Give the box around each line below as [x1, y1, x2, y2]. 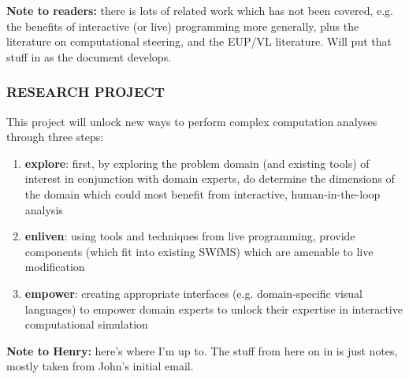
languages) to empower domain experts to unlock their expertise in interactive [24, 300, 403, 317]
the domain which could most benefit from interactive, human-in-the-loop [24, 185, 381, 202]
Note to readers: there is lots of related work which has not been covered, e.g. [6, 2, 393, 18]
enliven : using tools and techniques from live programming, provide [24, 228, 355, 244]
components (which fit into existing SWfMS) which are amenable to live [24, 243, 374, 259]
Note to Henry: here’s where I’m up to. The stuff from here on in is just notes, [6, 342, 398, 359]
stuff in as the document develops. [6, 48, 172, 65]
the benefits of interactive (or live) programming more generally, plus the [6, 17, 359, 34]
